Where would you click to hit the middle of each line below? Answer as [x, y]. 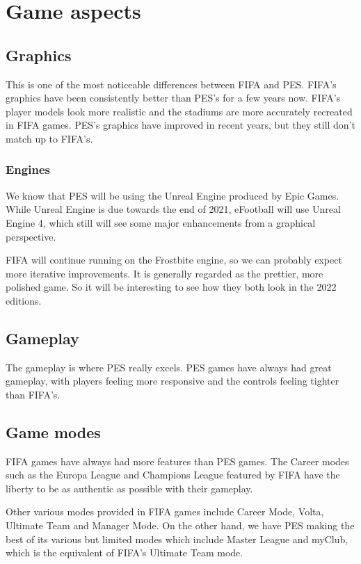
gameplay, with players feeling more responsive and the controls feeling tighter [173, 381]
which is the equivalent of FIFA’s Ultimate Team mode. [125, 553]
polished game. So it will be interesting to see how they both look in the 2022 [171, 287]
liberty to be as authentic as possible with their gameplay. [129, 488]
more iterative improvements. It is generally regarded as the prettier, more [165, 273]
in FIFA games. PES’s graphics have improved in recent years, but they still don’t [180, 125]
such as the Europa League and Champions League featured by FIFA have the [173, 475]
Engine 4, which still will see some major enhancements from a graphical [161, 222]
